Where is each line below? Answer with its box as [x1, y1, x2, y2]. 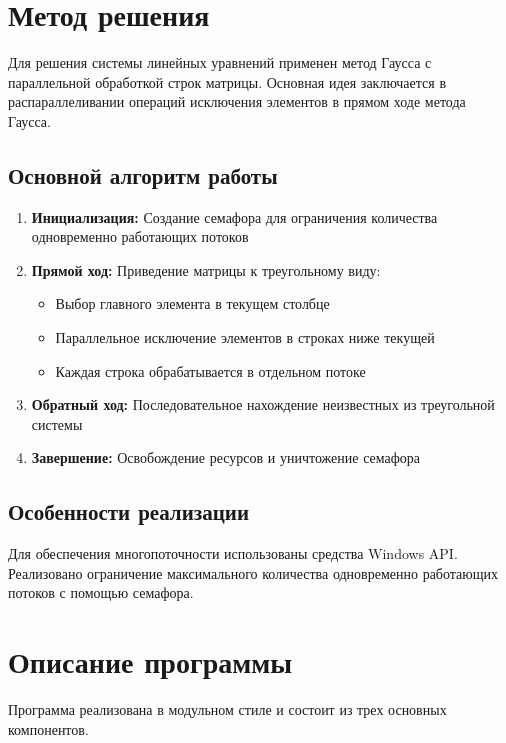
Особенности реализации [8, 496, 249, 527]
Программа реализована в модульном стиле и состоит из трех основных [8, 699, 447, 720]
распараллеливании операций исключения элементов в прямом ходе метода [8, 91, 466, 112]
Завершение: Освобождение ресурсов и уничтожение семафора [31, 447, 421, 468]
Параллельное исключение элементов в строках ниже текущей [55, 327, 435, 348]
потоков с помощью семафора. [8, 582, 194, 603]
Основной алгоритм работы [8, 159, 278, 190]
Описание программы [8, 641, 293, 682]
